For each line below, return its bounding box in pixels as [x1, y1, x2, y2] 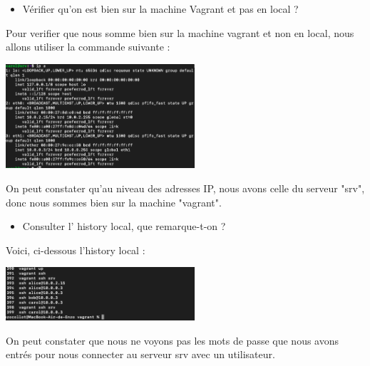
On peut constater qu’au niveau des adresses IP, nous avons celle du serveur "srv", [6, 180, 365, 195]
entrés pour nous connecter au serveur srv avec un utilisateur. [6, 347, 275, 362]
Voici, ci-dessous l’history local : [6, 242, 145, 257]
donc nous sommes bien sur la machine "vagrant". [6, 194, 222, 209]
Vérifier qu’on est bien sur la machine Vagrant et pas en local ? [22, 1, 299, 16]
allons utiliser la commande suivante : [6, 39, 170, 54]
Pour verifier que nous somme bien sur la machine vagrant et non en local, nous [6, 25, 354, 40]
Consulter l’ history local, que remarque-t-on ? [22, 219, 226, 234]
